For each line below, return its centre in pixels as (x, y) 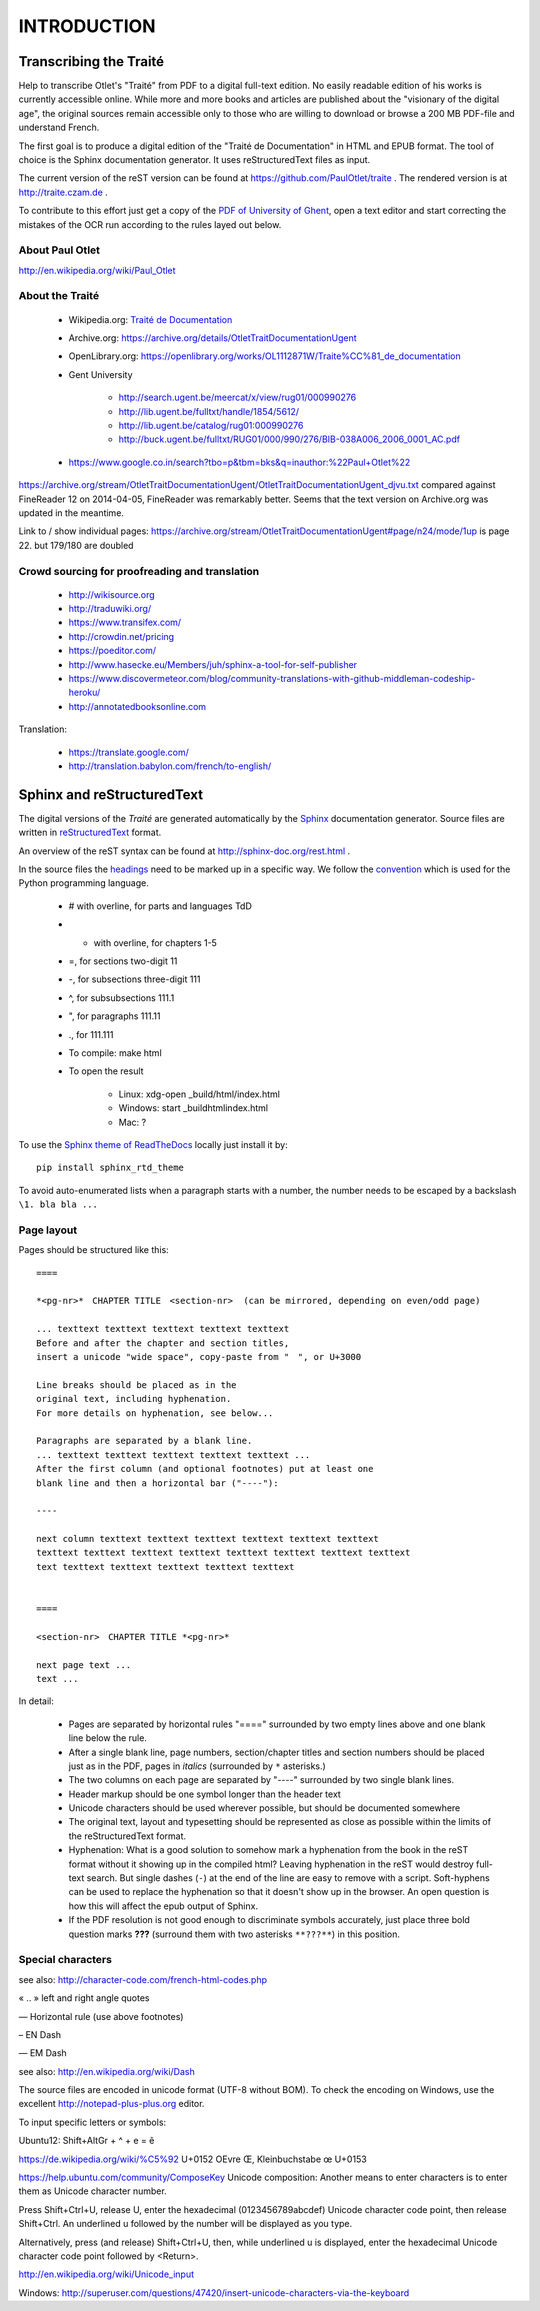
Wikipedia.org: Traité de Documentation (150, 319)
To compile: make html (115, 1052)
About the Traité (59, 296)
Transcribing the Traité (91, 61)
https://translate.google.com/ (129, 752)
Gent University (101, 374)
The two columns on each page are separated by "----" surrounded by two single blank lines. (261, 1780)
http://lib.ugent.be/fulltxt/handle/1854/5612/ (209, 411)
